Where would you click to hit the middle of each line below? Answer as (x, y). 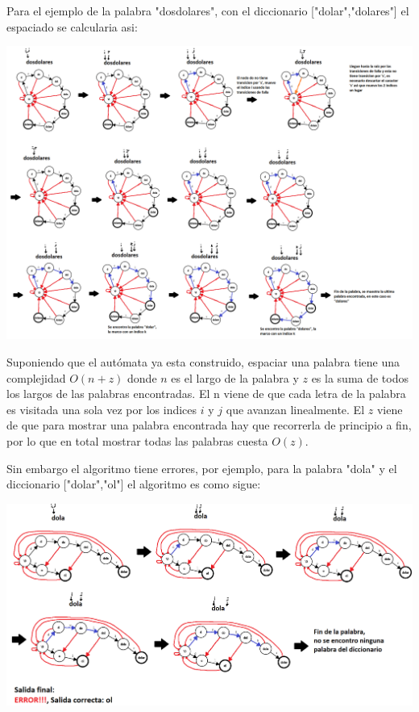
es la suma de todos (360, 377)
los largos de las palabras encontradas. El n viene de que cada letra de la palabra (206, 394)
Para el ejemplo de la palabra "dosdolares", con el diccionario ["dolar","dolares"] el (208, 10)
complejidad (36, 377)
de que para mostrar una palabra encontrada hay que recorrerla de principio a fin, (209, 425)
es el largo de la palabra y (235, 377)
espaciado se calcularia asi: (72, 26)
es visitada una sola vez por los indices (102, 409)
